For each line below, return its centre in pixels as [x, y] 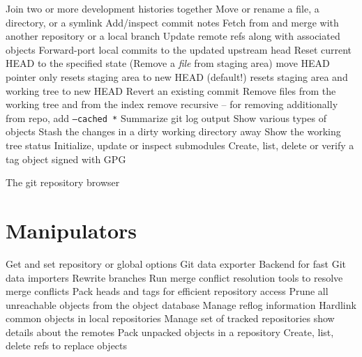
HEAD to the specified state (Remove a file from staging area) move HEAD [168, 63]
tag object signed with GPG [66, 159]
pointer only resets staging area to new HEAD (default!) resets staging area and [177, 76]
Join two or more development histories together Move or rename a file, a [163, 8]
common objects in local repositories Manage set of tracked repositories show [170, 318]
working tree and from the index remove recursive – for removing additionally [172, 104]
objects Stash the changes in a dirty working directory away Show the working [173, 131]
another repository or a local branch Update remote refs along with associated [173, 36]
